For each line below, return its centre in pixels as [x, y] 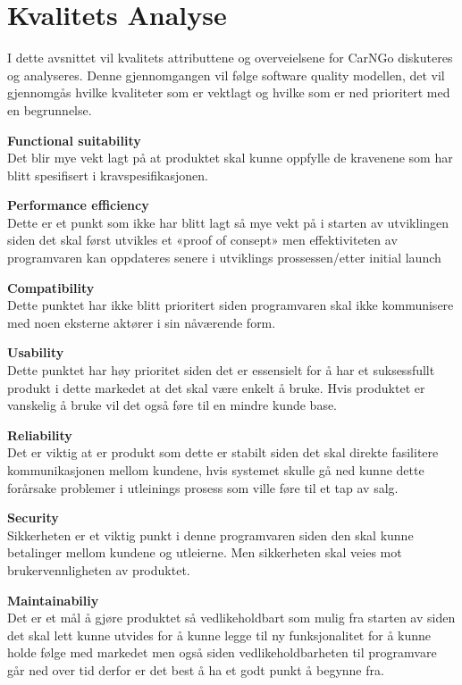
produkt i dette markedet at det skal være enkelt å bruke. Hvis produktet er [216, 387]
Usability [36, 352]
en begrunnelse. [50, 109]
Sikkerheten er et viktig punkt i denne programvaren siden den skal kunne [210, 535]
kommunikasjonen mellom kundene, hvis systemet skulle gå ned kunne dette [216, 470]
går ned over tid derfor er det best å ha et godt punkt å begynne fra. [196, 669]
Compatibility [51, 287]
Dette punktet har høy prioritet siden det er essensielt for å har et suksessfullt [221, 370]
